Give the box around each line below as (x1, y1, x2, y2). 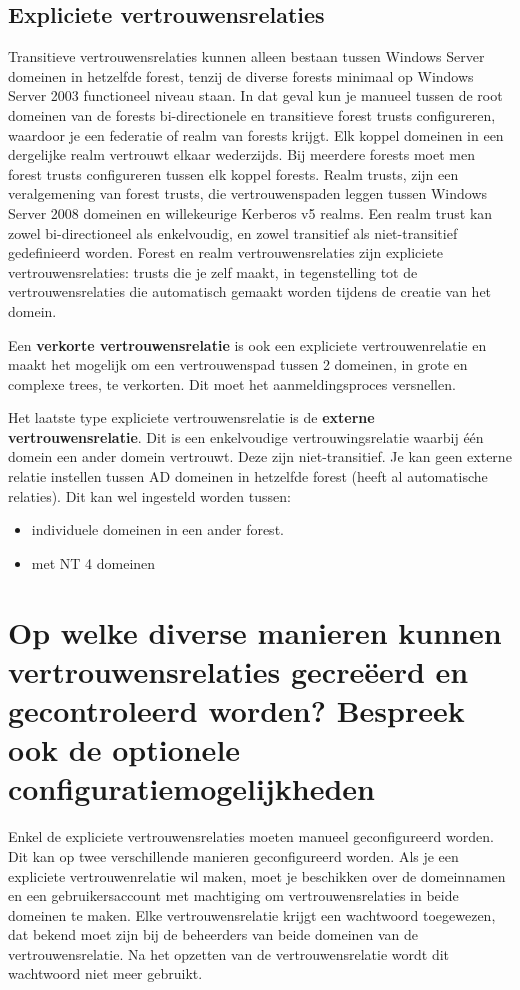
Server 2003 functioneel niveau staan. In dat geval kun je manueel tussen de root (8, 85, 503, 106)
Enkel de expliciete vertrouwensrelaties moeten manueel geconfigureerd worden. (8, 826, 494, 847)
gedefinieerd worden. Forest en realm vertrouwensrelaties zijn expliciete (8, 242, 444, 263)
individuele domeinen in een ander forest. (31, 519, 284, 540)
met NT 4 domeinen (31, 552, 156, 573)
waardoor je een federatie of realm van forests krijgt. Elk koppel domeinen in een (8, 124, 504, 145)
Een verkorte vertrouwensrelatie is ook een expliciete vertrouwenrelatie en (8, 334, 487, 355)
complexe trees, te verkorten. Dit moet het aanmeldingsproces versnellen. (8, 373, 456, 394)
